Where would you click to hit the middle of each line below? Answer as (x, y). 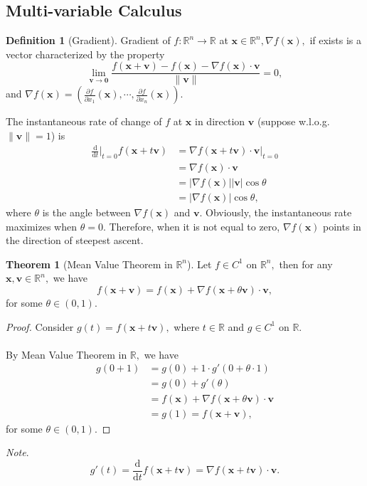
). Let (200, 264)
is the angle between (86, 212)
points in (342, 226)
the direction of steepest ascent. (75, 240)
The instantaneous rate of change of (84, 121)
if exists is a (335, 40)
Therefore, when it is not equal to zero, (195, 226)
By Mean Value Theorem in (67, 354)
